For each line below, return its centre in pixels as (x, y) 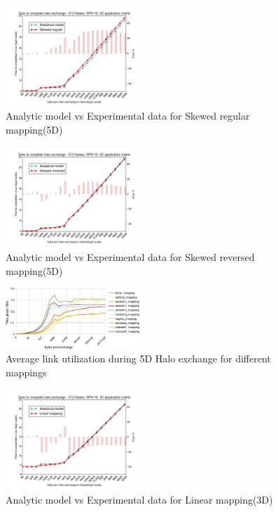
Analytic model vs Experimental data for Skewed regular (128, 116)
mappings (26, 372)
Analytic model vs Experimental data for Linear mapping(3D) (139, 499)
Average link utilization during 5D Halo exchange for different (138, 358)
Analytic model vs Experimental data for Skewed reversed (130, 256)
